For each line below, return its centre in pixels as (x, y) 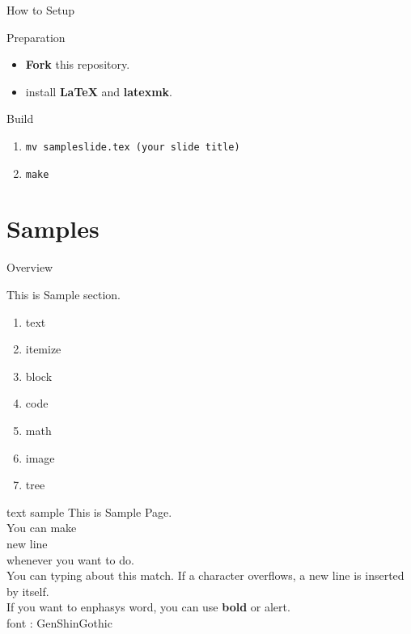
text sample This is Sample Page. (89, 511)
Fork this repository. (78, 64)
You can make (42, 528)
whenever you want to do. (70, 559)
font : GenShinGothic (59, 622)
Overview (30, 267)
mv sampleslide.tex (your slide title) (133, 147)
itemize (43, 349)
